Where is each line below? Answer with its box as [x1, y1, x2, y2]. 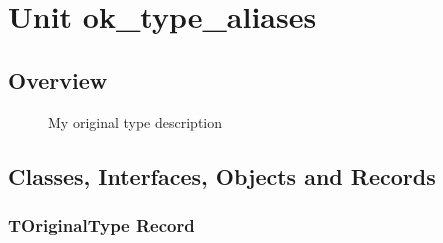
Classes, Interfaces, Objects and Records [8, 160, 436, 191]
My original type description [48, 111, 223, 132]
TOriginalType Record [8, 212, 195, 237]
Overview [8, 64, 108, 95]
